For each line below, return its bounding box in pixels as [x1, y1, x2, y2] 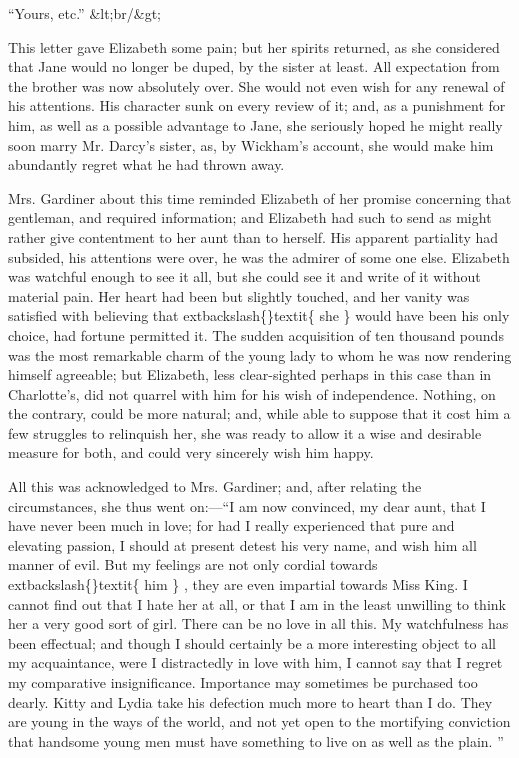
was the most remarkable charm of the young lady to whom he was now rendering [8, 344, 512, 365]
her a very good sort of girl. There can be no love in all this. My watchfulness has [8, 613, 509, 634]
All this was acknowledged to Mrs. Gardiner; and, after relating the [8, 476, 422, 497]
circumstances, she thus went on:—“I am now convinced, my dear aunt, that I [8, 495, 486, 516]
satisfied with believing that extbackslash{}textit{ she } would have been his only [8, 305, 510, 326]
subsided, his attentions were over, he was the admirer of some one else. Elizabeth [8, 246, 510, 267]
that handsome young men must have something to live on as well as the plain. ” [8, 730, 504, 751]
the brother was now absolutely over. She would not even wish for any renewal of [8, 75, 505, 96]
